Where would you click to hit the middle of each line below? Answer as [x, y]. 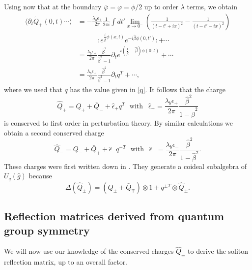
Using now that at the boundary [53, 6]
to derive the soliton [218, 251]
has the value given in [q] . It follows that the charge [148, 89]
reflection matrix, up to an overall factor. [66, 262]
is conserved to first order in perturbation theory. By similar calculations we [119, 123]
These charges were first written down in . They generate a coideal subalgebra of [125, 166]
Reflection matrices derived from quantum [114, 216]
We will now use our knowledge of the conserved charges [89, 251]
